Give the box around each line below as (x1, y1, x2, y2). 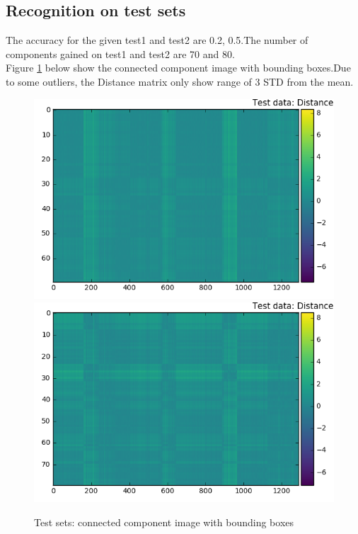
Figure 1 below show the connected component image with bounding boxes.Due (6, 60, 351, 75)
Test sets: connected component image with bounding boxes (34, 515, 294, 530)
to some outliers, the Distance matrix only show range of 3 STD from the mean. (6, 74, 354, 89)
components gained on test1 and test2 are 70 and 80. (6, 46, 235, 61)
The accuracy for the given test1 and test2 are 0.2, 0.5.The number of (6, 33, 308, 47)
